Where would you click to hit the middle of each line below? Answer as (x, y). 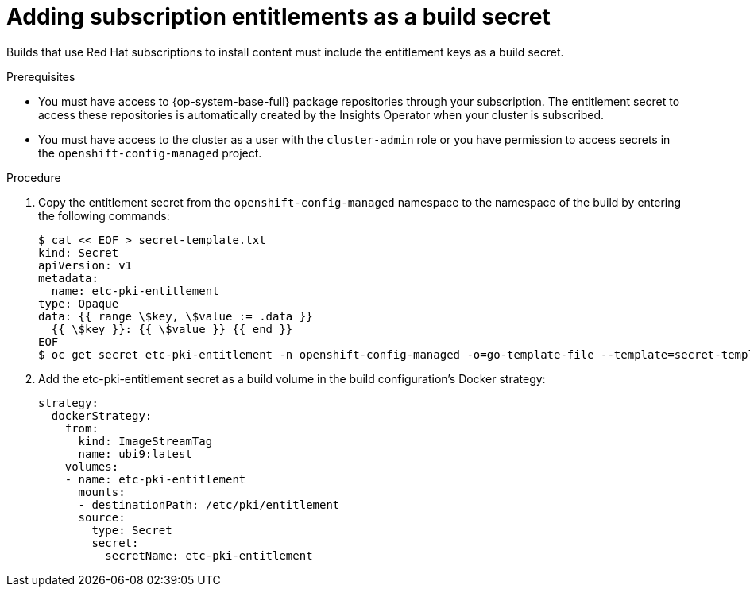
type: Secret (132, 530)
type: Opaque (79, 303)
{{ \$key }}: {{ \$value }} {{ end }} (172, 329)
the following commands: (104, 215)
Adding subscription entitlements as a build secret (278, 17)
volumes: (92, 466)
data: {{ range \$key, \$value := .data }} (176, 316)
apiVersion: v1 (85, 265)
